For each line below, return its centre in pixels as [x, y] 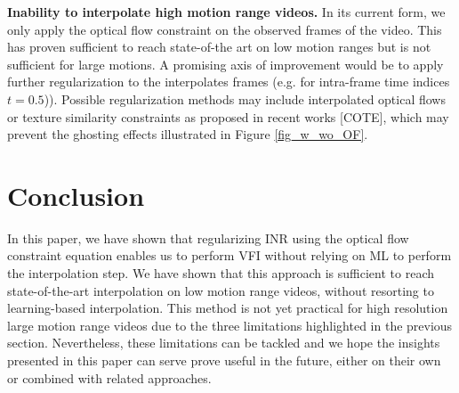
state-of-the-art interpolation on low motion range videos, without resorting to [221, 290]
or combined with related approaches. [109, 377]
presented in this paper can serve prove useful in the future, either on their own [224, 360]
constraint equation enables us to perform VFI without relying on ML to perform [229, 255]
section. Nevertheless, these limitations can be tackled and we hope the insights [224, 343]
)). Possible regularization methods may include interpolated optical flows [245, 98]
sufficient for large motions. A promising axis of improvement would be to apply [225, 64]
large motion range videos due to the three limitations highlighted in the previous [230, 325]
